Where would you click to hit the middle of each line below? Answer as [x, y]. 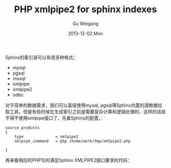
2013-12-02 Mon [85, 33]
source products [22, 128]
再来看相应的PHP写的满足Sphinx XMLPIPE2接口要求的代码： [69, 160]
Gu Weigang [85, 23]
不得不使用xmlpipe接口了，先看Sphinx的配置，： [55, 118]
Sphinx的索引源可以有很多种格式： [41, 57]
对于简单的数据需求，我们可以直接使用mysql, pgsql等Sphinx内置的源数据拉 [84, 105]
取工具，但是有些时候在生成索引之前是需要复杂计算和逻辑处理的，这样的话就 [85, 111]
